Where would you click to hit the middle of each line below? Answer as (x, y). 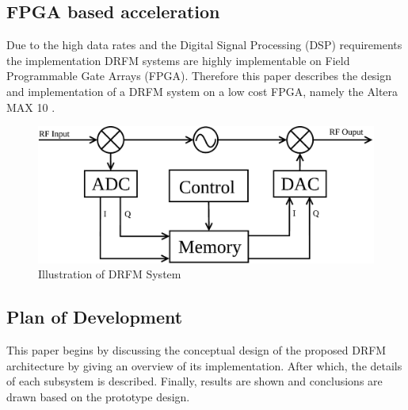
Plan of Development (95, 317)
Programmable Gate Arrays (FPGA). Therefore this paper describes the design (199, 76)
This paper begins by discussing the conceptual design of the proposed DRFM (196, 350)
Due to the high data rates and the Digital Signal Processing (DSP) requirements (204, 45)
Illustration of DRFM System (110, 274)
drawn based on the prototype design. (98, 397)
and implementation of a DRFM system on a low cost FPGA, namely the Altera (202, 91)
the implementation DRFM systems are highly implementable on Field (178, 60)
